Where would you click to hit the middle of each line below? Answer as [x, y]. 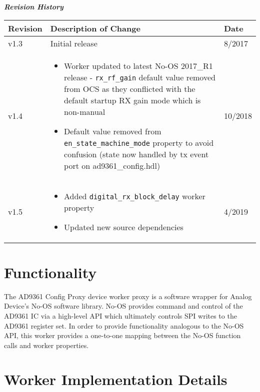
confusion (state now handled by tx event [136, 154]
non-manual [85, 111]
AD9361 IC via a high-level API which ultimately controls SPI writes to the [120, 315]
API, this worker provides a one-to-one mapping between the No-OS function [122, 335]
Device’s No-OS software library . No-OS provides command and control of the [123, 306]
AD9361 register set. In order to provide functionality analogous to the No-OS [124, 325]
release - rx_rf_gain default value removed [140, 77]
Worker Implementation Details [116, 379]
